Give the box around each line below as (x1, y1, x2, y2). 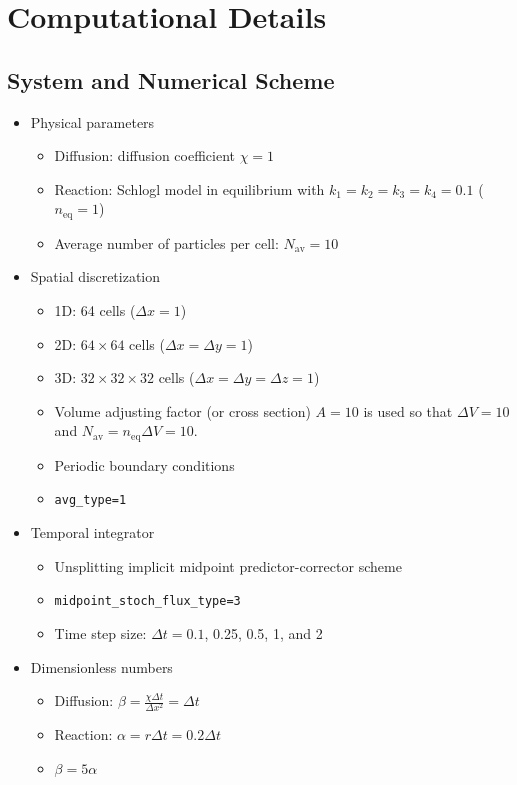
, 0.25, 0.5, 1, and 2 (204, 622, 323, 643)
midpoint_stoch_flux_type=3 (54, 594, 241, 609)
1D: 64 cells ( (54, 300, 136, 320)
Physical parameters (30, 111, 155, 132)
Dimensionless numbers (30, 656, 173, 677)
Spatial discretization (30, 266, 161, 287)
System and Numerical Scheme (7, 64, 335, 95)
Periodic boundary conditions (54, 454, 235, 475)
